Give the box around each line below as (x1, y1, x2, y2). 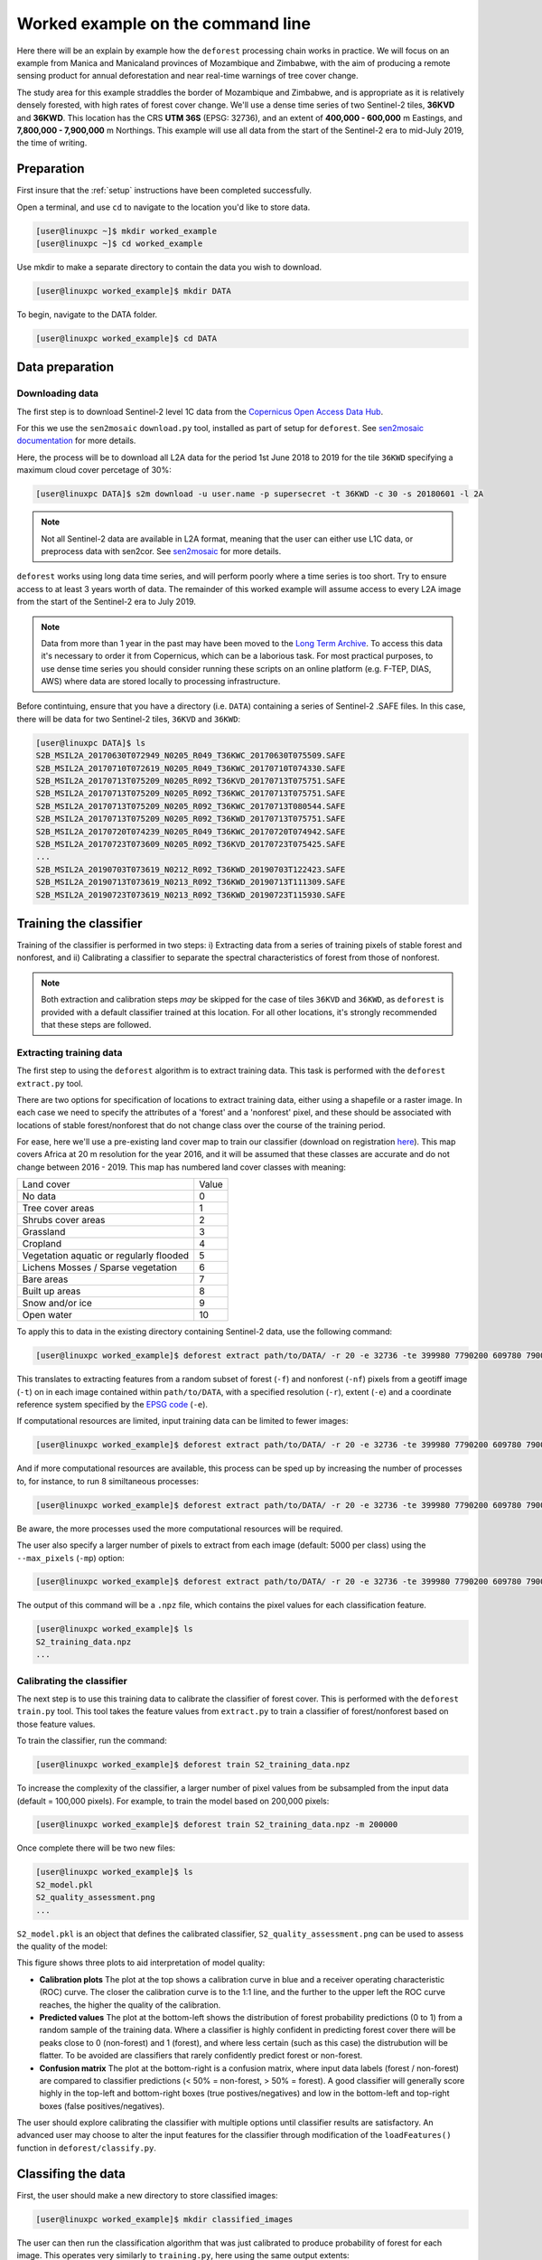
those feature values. (16, 1719, 96, 1729)
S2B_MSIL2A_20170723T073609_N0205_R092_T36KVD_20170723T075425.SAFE (35, 839, 346, 849)
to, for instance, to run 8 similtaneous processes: (16, 1475, 199, 1486)
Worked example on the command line (16, 14, 312, 33)
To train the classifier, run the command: (16, 1736, 167, 1747)
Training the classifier (16, 916, 144, 931)
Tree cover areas (22, 1202, 95, 1215)
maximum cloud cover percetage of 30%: (16, 465, 172, 476)
